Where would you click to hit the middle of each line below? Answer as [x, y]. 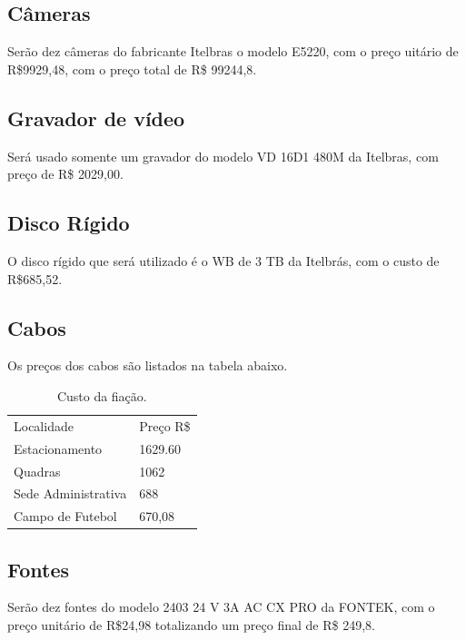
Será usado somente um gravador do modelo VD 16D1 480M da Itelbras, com [223, 156]
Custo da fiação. [102, 395]
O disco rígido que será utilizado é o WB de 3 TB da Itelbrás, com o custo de [223, 260]
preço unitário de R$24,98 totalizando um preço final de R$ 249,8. [191, 625]
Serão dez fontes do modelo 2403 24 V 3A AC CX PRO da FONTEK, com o [221, 607]
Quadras [37, 471]
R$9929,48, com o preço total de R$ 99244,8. [132, 69]
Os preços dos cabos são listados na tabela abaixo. [148, 365]
